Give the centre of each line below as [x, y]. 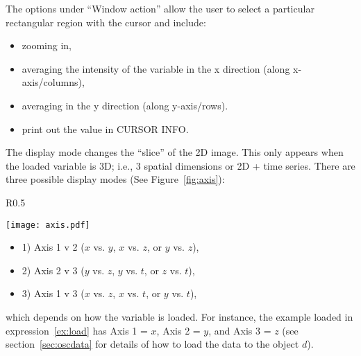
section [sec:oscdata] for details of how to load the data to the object [152, 344]
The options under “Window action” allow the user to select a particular [160, 8]
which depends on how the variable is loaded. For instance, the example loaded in [179, 316]
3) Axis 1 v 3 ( [53, 293]
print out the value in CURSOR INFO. [105, 128]
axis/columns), [53, 82]
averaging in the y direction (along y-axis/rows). [125, 105]
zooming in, [47, 45]
